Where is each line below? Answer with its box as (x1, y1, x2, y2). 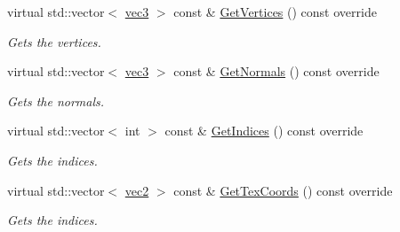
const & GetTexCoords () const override (173, 181, 393, 199)
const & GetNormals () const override (173, 62, 380, 81)
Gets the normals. (7, 91, 105, 110)
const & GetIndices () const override (164, 121, 364, 140)
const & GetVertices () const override (173, 3, 377, 20)
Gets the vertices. (7, 32, 101, 50)
